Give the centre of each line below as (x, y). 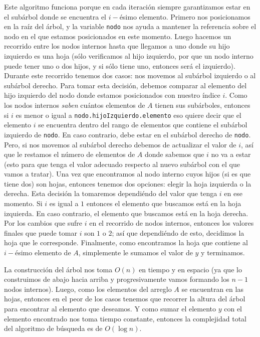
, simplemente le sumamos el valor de (136, 252)
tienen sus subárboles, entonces (203, 105)
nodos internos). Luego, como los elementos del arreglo (88, 289)
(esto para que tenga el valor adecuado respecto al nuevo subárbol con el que (122, 164)
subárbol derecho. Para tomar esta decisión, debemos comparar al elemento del (125, 85)
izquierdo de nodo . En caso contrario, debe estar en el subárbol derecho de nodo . (127, 134)
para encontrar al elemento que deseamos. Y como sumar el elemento (110, 308)
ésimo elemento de (43, 252)
